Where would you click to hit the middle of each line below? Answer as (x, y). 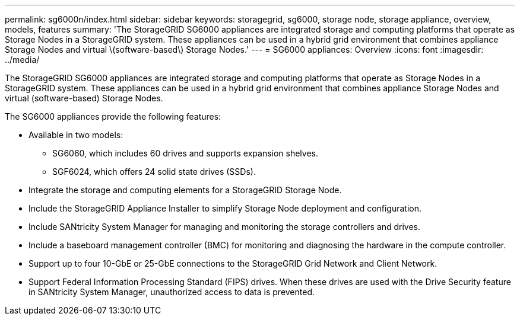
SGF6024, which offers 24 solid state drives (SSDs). (154, 172)
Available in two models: (76, 135)
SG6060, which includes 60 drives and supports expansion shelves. (185, 153)
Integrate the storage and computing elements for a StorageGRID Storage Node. (185, 190)
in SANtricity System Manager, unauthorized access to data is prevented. (172, 292)
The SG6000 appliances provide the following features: (113, 116)
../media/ (22, 60)
